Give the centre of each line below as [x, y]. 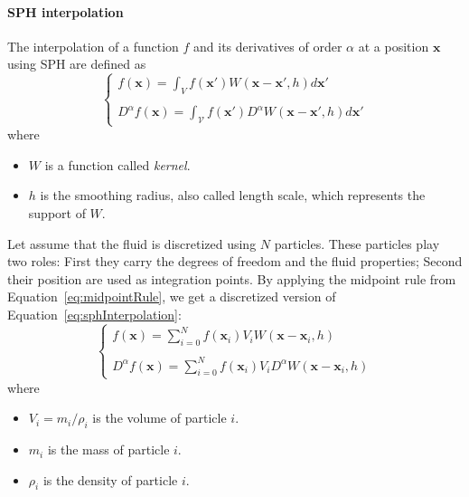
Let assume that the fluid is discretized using [132, 243]
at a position [394, 46]
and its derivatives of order [268, 46]
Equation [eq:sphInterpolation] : [94, 314]
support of [57, 212]
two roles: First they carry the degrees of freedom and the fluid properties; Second [235, 261]
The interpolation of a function [93, 46]
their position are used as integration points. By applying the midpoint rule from [232, 278]
